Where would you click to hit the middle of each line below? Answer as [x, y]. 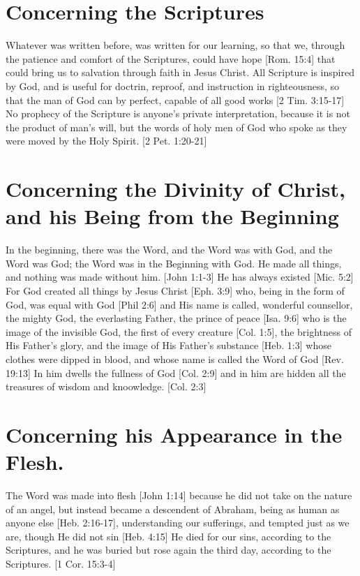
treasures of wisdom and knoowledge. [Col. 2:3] [106, 386]
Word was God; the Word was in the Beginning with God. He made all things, [174, 263]
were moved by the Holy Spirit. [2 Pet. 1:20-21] [106, 141]
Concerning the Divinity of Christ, [175, 189]
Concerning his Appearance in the [174, 434]
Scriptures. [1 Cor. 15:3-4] [61, 563]
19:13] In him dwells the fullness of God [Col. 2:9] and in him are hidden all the [176, 372]
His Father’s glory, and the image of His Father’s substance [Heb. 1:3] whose [168, 345]
